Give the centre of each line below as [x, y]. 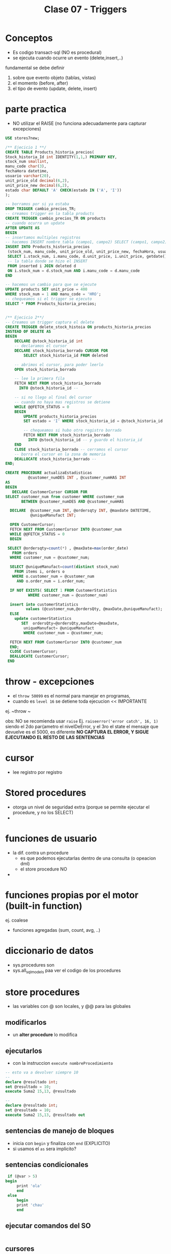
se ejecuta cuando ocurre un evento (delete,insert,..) [68, 58]
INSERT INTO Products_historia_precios [48, 247]
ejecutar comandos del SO [48, 1226]
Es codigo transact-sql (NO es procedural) [57, 52]
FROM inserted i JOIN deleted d [42, 266]
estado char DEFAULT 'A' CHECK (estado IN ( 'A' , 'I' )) [64, 190]
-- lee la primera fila [40, 379]
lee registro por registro [37, 772]
